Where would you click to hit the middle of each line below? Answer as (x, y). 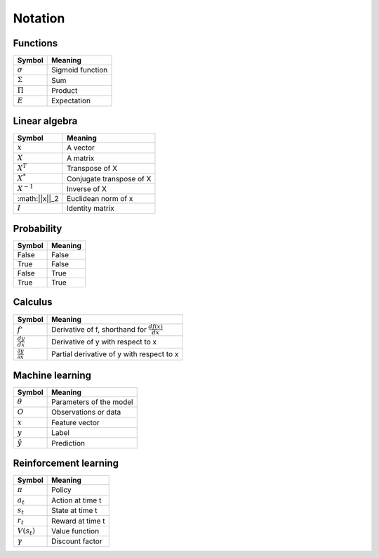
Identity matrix (91, 209)
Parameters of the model (92, 402)
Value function (75, 531)
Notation (39, 18)
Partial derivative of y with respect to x (115, 354)
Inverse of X (87, 188)
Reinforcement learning (66, 463)
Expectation (71, 100)
